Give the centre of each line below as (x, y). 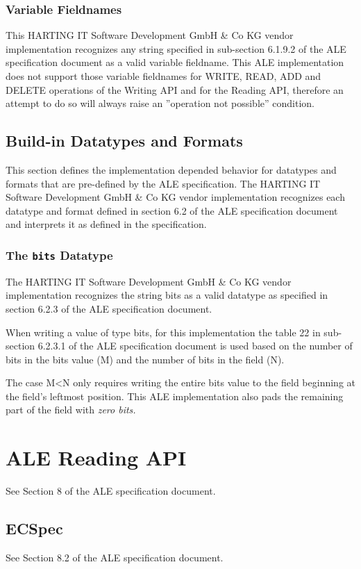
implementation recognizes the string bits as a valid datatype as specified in (167, 295)
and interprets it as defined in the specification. (106, 224)
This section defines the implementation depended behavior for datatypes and (171, 169)
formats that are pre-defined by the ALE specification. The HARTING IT (163, 183)
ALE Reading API (96, 457)
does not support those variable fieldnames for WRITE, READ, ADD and (163, 76)
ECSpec (34, 528)
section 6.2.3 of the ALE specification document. (109, 308)
